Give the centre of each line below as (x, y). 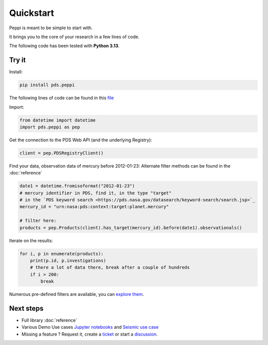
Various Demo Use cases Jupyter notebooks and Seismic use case (90, 327)
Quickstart (32, 13)
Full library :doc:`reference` (49, 320)
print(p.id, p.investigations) (68, 260)
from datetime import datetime (58, 120)
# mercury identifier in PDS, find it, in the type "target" (96, 193)
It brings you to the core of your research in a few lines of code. (74, 37)
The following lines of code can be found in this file (62, 98)
